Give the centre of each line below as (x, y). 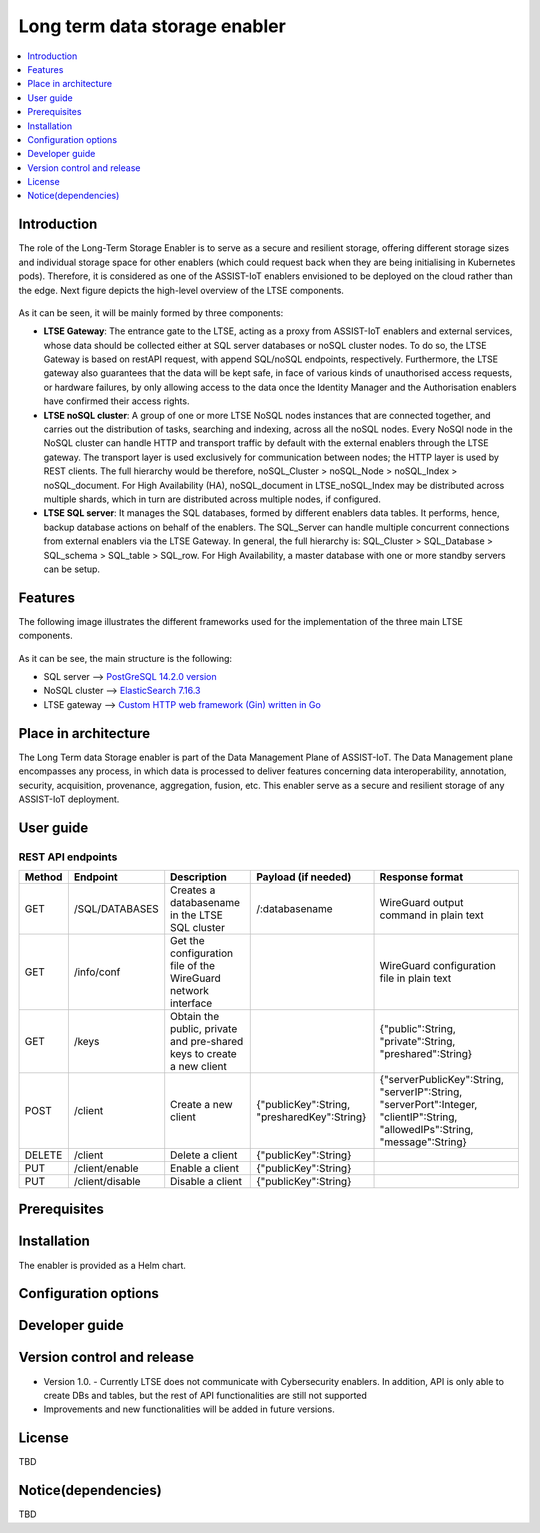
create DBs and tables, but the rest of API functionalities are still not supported (205, 1395)
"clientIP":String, (418, 1117)
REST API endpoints (68, 857)
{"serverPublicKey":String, (442, 1080)
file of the (192, 966)
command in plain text (431, 915)
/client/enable (106, 1168)
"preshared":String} (426, 1054)
